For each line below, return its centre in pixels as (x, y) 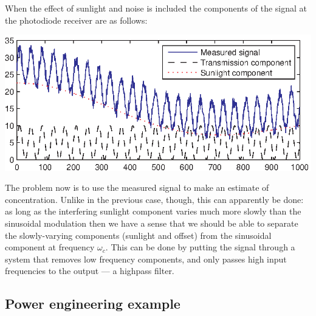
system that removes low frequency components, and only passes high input (146, 259)
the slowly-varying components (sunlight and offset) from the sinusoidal (138, 235)
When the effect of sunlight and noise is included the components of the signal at (156, 8)
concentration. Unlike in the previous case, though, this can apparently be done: (154, 199)
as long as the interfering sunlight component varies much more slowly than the (153, 211)
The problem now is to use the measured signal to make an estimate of (137, 187)
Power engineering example (93, 304)
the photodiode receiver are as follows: (76, 20)
